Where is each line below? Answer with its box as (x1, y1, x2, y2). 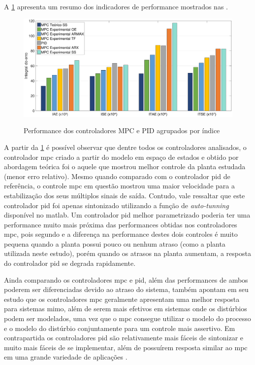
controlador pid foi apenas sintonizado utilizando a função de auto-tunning (4, 200, 229, 210)
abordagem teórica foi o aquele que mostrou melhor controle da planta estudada (4, 161, 246, 172)
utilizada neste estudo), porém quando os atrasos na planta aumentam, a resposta (4, 248, 251, 258)
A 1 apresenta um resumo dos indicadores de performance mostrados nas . (4, 1, 228, 11)
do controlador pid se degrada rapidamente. (4, 258, 136, 268)
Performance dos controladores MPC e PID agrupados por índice (24, 125, 220, 136)
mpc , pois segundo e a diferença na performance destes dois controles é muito (4, 229, 238, 239)
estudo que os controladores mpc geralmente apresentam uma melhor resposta (4, 293, 240, 304)
